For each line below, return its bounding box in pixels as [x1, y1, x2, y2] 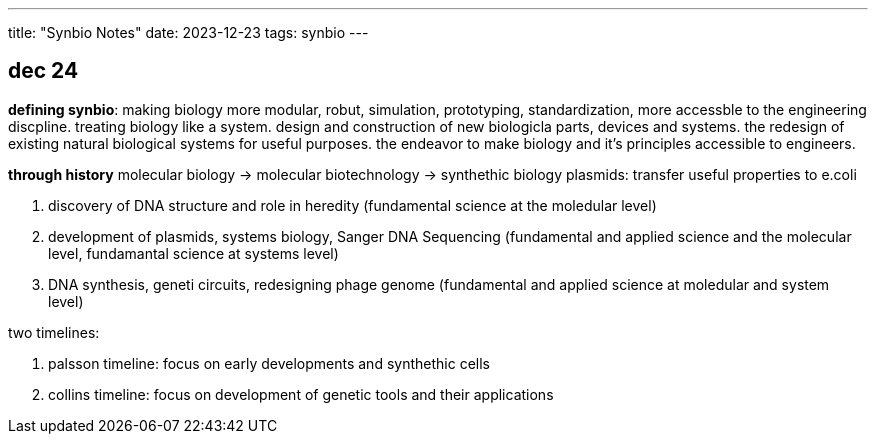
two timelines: [8, 323, 100, 341]
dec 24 [8, 58, 79, 84]
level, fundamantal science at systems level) [48, 244, 339, 262]
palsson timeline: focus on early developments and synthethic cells [48, 354, 490, 372]
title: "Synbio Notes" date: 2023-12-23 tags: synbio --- [8, 24, 369, 41]
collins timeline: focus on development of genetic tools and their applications [48, 385, 554, 403]
